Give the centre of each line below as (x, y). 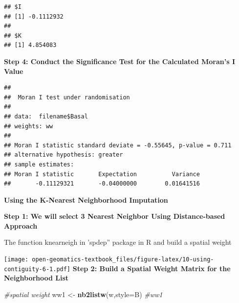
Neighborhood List (36, 278)
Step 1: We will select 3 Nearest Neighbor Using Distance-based (115, 216)
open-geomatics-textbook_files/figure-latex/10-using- (123, 260)
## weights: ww (29, 126)
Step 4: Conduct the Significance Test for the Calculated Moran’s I (120, 61)
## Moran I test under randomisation (67, 97)
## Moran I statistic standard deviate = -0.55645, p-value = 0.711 (118, 145)
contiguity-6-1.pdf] (37, 269)
